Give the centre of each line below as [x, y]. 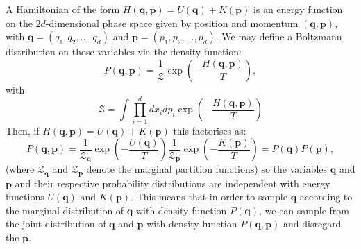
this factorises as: [210, 130]
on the [19, 23]
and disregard [312, 224]
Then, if [23, 130]
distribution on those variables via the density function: [124, 52]
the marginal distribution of [65, 210]
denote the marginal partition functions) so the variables [207, 169]
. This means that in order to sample [209, 197]
